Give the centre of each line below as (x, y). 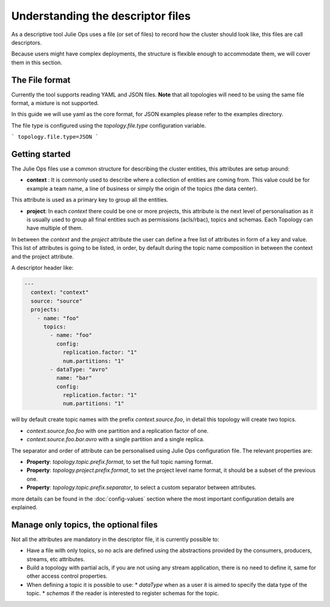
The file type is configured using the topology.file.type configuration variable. (109, 125)
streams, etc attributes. (56, 559)
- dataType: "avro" (79, 369)
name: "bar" (74, 378)
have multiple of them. (55, 228)
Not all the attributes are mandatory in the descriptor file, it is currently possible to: (115, 539)
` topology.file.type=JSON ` (55, 137)
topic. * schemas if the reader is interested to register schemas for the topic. (123, 594)
